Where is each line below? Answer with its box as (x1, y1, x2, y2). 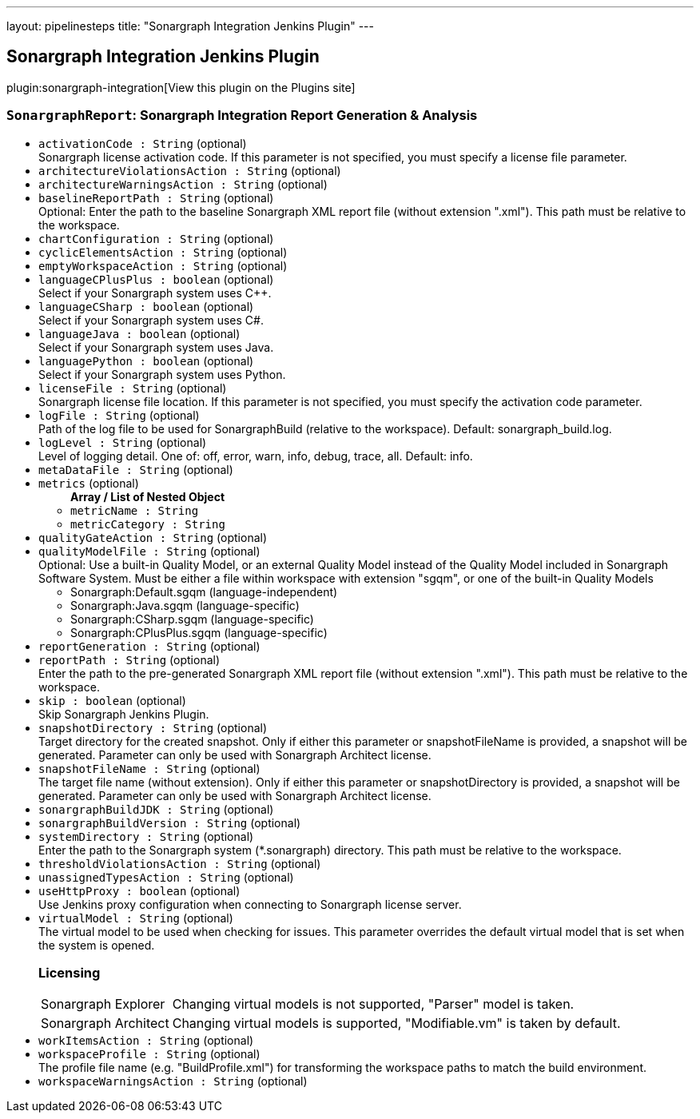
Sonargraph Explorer (41, 996, 165, 1013)
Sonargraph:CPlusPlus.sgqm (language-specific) (70, 625, 328, 639)
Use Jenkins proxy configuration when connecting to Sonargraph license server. (38, 897, 462, 911)
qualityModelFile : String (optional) (38, 544, 261, 558)
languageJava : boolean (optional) (38, 326, 241, 340)
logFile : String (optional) (38, 408, 200, 422)
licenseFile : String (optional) (38, 380, 227, 395)
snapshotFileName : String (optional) (38, 761, 261, 775)
